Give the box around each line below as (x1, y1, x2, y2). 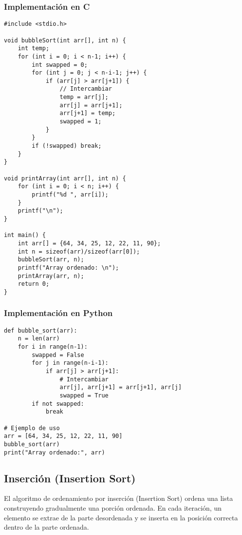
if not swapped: (32, 400, 84, 407)
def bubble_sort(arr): (4, 327, 77, 334)
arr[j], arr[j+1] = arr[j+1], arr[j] (59, 384, 182, 391)
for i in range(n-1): (18, 343, 88, 351)
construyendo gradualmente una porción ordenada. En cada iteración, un (4, 503, 222, 513)
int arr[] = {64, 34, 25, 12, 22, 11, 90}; (18, 239, 161, 247)
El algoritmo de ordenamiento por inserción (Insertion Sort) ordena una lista (4, 493, 233, 503)
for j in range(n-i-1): (32, 359, 109, 367)
